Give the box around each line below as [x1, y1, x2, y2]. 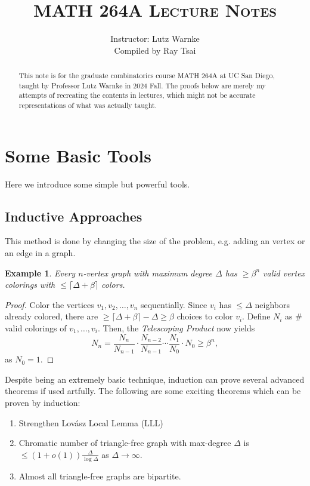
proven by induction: [5, 396, 80, 408]
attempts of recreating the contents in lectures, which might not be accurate [18, 90, 256, 100]
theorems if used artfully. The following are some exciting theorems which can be [5, 385, 301, 397]
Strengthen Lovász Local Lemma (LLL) [18, 416, 163, 429]
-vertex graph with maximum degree [83, 266, 213, 279]
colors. [101, 278, 125, 291]
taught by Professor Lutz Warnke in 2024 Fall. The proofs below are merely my [18, 80, 266, 90]
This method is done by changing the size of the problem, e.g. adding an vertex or [5, 235, 305, 247]
